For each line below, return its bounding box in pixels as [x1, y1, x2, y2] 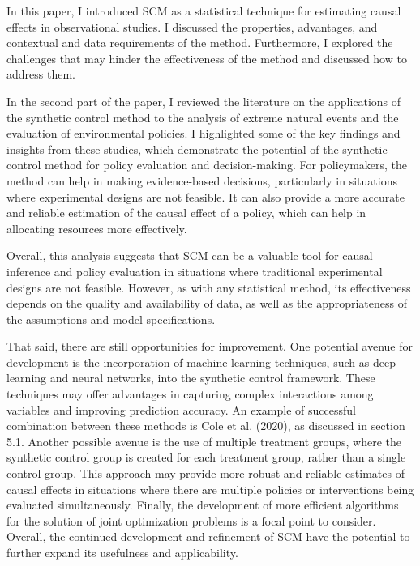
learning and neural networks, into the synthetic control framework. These [6, 369, 375, 386]
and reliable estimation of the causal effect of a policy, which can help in [6, 204, 366, 221]
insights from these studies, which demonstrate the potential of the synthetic [6, 140, 388, 157]
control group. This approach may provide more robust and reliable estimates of [6, 465, 405, 482]
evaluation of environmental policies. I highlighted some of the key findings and [6, 125, 401, 142]
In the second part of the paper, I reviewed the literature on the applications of [6, 92, 401, 109]
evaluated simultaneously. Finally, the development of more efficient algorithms [6, 496, 399, 513]
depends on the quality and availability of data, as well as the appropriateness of [6, 295, 407, 312]
